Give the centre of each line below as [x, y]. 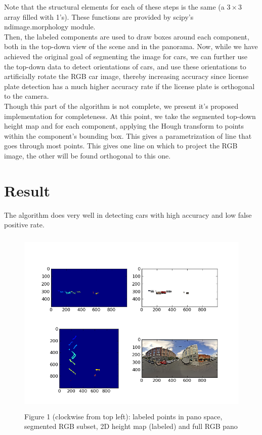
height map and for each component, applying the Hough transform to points [124, 126]
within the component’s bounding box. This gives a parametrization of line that [128, 135]
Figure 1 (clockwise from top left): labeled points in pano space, [123, 416]
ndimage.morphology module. [50, 27]
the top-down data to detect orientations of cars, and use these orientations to [125, 66]
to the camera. [27, 96]
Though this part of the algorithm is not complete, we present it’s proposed [121, 106]
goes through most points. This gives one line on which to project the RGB [121, 146]
